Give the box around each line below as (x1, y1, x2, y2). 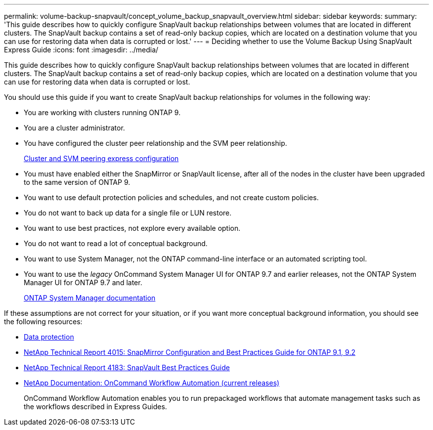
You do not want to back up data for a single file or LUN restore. (24, 209, 232, 217)
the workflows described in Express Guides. (24, 402, 167, 411)
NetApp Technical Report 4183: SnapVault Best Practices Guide (24, 363, 230, 372)
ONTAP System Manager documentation (24, 294, 156, 302)
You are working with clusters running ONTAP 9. (24, 108, 181, 117)
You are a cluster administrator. (24, 124, 125, 132)
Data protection (24, 333, 74, 341)
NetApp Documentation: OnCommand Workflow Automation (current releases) (24, 379, 280, 387)
